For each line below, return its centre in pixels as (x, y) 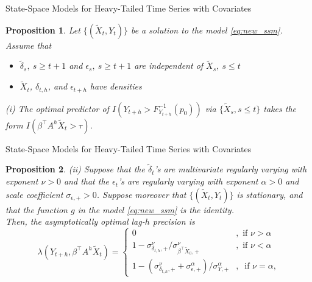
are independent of (169, 65)
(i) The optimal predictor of (57, 108)
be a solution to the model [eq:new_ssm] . (207, 30)
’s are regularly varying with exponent (188, 181)
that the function (37, 209)
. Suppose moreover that (141, 194)
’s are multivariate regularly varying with (231, 169)
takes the (280, 108)
